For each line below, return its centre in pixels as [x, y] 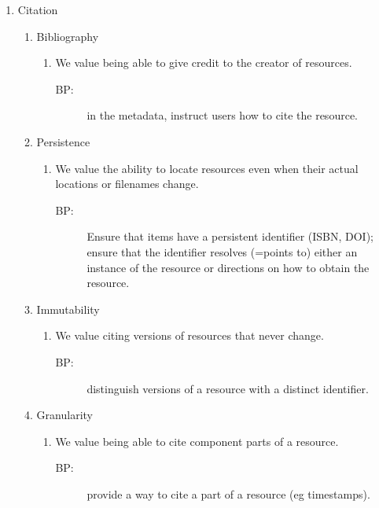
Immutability [68, 309]
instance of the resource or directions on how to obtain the [228, 267]
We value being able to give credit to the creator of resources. [204, 63]
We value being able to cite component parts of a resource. [197, 441]
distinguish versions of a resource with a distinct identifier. [228, 388]
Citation [38, 9]
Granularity [64, 415]
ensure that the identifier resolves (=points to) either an [222, 251]
